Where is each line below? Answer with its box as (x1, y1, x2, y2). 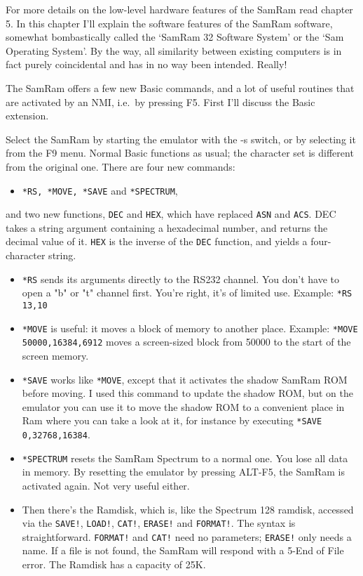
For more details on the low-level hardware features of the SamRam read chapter (6, 2, 353, 16)
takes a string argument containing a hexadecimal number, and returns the (6, 220, 328, 235)
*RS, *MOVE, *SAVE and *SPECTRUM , (22, 183, 178, 197)
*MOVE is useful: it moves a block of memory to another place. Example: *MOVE (22, 320, 358, 335)
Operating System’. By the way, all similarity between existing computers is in (6, 43, 342, 58)
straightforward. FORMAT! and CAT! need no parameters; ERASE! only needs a (22, 529, 352, 544)
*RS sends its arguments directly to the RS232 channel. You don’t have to (22, 271, 339, 286)
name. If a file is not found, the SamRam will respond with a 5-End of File (22, 543, 344, 558)
